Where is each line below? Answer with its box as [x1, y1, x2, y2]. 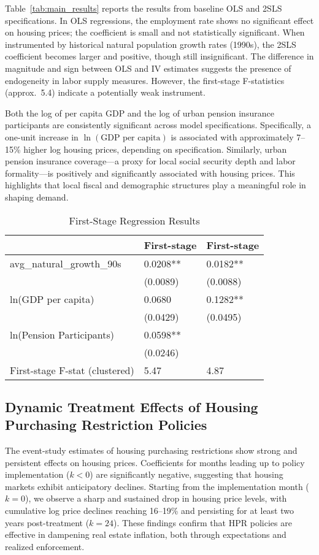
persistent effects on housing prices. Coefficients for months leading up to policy [5, 456, 305, 469]
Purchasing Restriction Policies [5, 415, 207, 434]
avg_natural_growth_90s [10, 256, 121, 270]
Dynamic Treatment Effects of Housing [5, 397, 258, 416]
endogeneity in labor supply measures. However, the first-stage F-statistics [5, 74, 285, 86]
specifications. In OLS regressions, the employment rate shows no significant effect [5, 13, 314, 26]
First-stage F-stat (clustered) [10, 362, 134, 377]
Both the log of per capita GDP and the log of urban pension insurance [5, 106, 274, 119]
